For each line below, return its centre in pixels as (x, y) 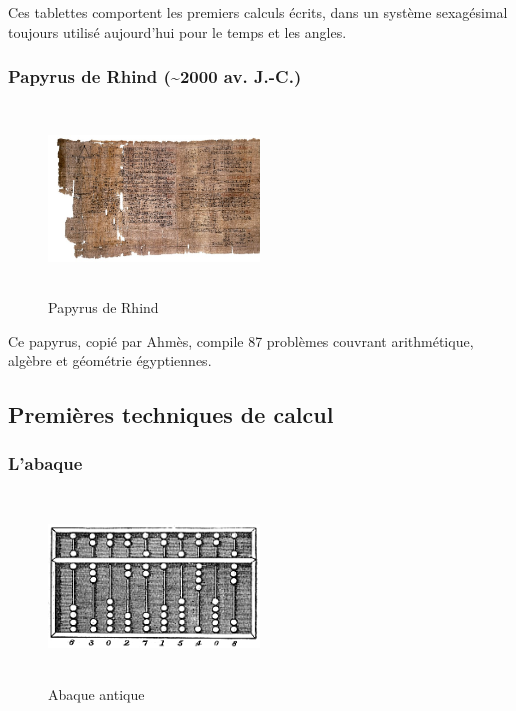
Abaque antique (96, 694)
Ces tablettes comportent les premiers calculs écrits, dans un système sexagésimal (258, 12)
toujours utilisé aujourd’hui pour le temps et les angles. (177, 31)
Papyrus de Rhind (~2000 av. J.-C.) (155, 76)
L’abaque (45, 463)
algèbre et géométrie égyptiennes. (110, 360)
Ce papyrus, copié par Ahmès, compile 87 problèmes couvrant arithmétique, (241, 340)
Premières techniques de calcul (171, 414)
